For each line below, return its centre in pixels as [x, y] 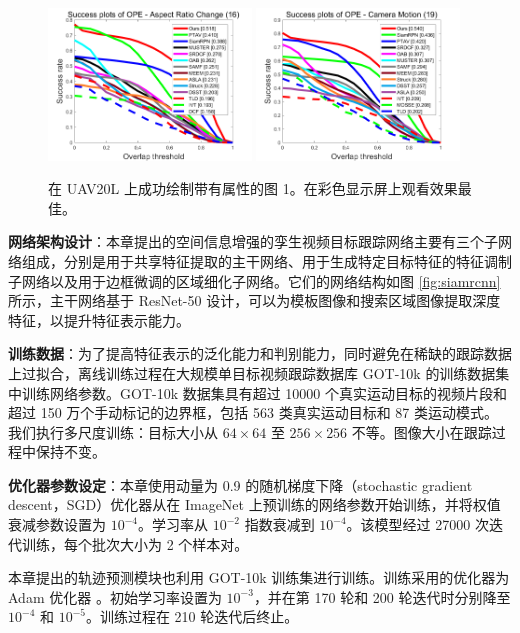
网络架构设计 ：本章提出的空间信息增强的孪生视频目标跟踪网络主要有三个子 [253, 241]
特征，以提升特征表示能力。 [99, 319]
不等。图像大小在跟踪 [421, 431]
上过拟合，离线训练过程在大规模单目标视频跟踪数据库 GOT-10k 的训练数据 [252, 372]
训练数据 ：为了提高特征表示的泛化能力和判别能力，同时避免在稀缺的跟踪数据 [260, 353]
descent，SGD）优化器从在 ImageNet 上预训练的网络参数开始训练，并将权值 [254, 504]
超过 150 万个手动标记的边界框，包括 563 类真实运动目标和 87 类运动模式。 [253, 412]
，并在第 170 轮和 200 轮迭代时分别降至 [382, 596]
